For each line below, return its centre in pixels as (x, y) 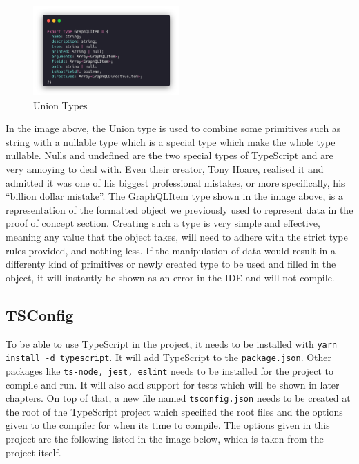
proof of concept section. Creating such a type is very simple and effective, (163, 223)
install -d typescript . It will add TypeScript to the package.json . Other (169, 357)
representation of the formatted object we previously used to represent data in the (179, 209)
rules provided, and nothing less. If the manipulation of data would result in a (171, 250)
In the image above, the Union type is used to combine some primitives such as (173, 128)
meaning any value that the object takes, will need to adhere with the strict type (177, 236)
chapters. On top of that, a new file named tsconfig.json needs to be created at (178, 398)
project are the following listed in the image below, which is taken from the (165, 438)
